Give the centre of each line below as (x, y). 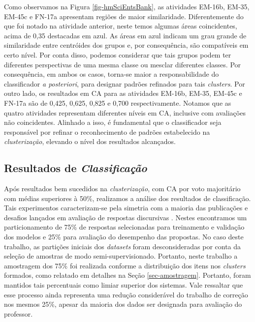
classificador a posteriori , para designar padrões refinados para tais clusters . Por (125, 83)
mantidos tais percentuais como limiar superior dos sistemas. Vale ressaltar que (124, 285)
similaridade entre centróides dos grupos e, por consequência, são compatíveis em (126, 45)
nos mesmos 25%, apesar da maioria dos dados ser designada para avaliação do (123, 304)
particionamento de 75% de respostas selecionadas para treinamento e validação (124, 227)
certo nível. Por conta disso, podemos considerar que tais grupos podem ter (118, 54)
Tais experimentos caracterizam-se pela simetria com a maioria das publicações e (126, 208)
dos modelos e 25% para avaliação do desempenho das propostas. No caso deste (124, 237)
